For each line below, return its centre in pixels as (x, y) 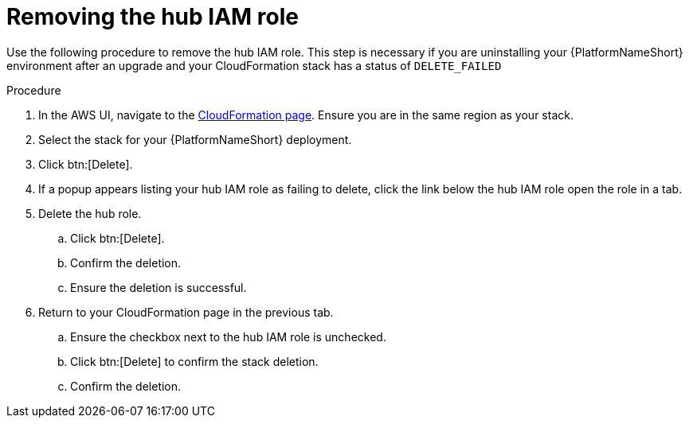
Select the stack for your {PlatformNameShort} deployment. (195, 139)
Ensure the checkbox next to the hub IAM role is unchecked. (228, 336)
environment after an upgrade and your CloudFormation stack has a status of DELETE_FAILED (254, 65)
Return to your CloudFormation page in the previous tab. (186, 312)
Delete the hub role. (90, 213)
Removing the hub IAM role (153, 17)
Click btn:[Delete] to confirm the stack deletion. (194, 361)
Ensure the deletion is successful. (159, 287)
